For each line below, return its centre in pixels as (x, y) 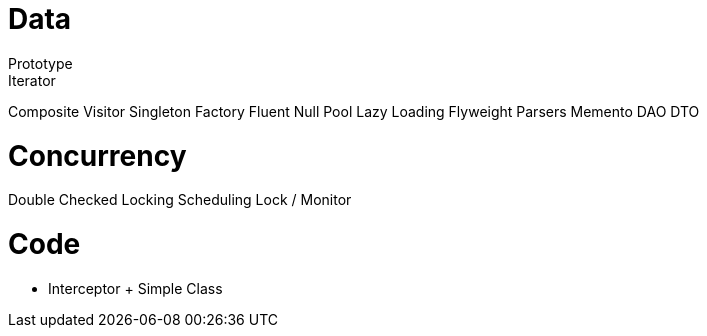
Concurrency (97, 155)
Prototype (40, 63)
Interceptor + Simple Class (135, 288)
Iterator (32, 80)
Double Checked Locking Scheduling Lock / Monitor (180, 200)
